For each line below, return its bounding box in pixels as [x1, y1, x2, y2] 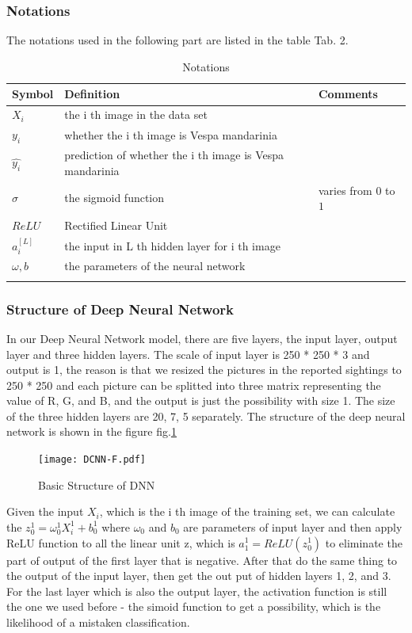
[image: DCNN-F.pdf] [38, 454, 147, 466]
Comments [318, 86, 378, 102]
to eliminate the [325, 534, 402, 551]
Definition [64, 86, 120, 102]
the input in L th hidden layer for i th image [64, 237, 280, 254]
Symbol [12, 86, 54, 102]
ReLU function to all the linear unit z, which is [6, 534, 235, 551]
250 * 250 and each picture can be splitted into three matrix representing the [6, 376, 381, 393]
